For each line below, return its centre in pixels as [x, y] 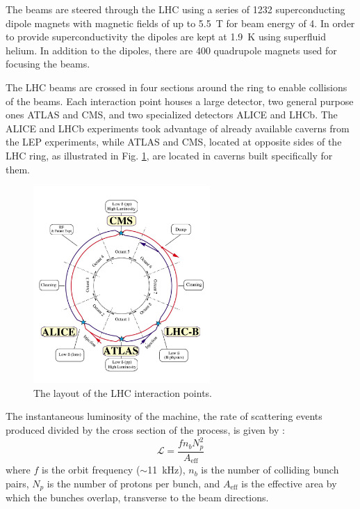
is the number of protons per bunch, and [133, 483]
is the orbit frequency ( [91, 470]
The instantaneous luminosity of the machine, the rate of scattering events [164, 416]
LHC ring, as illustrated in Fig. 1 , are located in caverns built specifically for [169, 155]
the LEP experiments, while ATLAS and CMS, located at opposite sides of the [174, 142]
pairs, [17, 483]
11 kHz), [166, 470]
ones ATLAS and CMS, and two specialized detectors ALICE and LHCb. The [172, 115]
